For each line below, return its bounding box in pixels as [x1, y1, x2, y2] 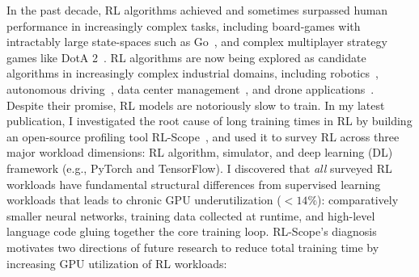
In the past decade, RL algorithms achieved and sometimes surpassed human [6, 2, 388, 18]
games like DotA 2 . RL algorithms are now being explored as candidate [6, 48, 366, 65]
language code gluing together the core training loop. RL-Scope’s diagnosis [6, 223, 377, 240]
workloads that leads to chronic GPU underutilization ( [6, 191, 281, 208]
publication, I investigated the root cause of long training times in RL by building [6, 112, 413, 129]
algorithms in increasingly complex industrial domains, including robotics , [6, 65, 379, 82]
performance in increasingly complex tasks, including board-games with [6, 17, 361, 34]
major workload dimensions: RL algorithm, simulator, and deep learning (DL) [6, 144, 393, 161]
